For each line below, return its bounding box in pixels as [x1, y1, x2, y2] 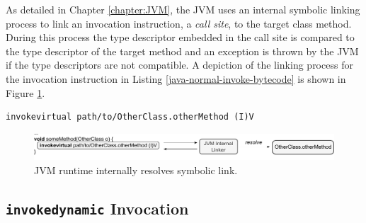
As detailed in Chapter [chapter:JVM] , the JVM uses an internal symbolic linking [6, 2, 360, 16]
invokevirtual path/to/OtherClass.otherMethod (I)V [6, 112, 254, 122]
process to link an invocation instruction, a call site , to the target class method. [6, 16, 352, 30]
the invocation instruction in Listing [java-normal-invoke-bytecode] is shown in [6, 71, 346, 86]
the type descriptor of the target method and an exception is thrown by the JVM [6, 43, 359, 58]
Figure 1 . [6, 85, 45, 100]
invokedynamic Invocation [6, 198, 189, 219]
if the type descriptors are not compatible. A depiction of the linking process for [6, 57, 353, 72]
